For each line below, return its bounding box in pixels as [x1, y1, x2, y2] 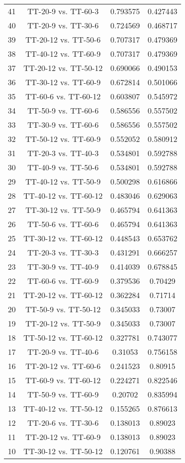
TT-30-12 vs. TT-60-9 [25, 76, 101, 88]
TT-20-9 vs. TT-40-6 [27, 346, 99, 357]
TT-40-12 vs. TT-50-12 [23, 403, 103, 414]
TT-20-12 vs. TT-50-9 [25, 318, 101, 329]
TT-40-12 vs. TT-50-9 [25, 176, 101, 187]
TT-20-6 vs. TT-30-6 [27, 417, 99, 428]
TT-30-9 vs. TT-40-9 [27, 261, 99, 272]
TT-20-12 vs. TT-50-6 [25, 34, 101, 45]
